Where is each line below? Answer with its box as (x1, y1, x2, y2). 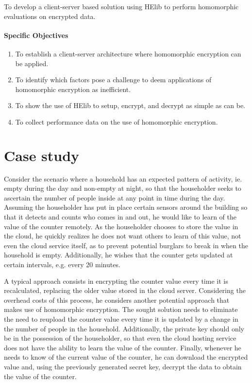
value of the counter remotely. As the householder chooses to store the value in (4, 221, 238, 231)
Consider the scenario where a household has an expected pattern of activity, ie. (4, 173, 242, 183)
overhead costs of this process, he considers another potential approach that (4, 294, 230, 305)
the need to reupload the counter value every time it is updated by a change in (4, 313, 238, 324)
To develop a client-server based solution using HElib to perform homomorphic (4, 1, 239, 11)
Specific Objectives (4, 30, 68, 40)
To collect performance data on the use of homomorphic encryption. (15, 116, 218, 127)
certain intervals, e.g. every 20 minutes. (4, 259, 120, 270)
